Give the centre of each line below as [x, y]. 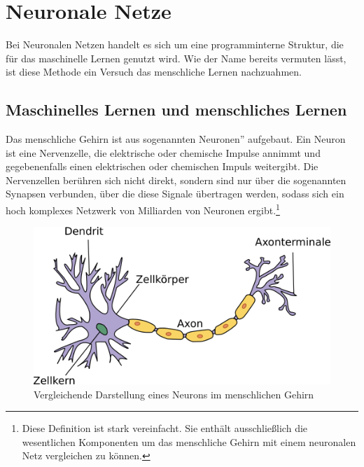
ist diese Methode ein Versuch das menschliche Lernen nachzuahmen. [154, 72]
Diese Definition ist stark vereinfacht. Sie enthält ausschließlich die [165, 428]
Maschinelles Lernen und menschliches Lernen [176, 110]
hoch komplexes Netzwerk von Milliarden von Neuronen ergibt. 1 [143, 209]
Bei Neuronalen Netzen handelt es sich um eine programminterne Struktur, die [175, 44]
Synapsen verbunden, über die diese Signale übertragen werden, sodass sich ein [175, 194]
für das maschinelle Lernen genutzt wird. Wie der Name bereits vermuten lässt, [176, 58]
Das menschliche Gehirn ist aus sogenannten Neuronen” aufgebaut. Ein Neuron [176, 139]
